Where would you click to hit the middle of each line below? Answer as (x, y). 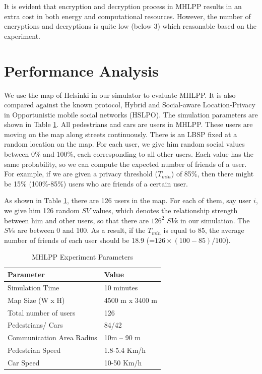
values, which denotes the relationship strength (165, 210)
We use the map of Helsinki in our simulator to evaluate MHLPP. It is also (120, 95)
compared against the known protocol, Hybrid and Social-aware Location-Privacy (130, 105)
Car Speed (24, 362)
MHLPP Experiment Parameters (82, 257)
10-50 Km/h (123, 362)
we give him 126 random (42, 210)
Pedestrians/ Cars (35, 325)
